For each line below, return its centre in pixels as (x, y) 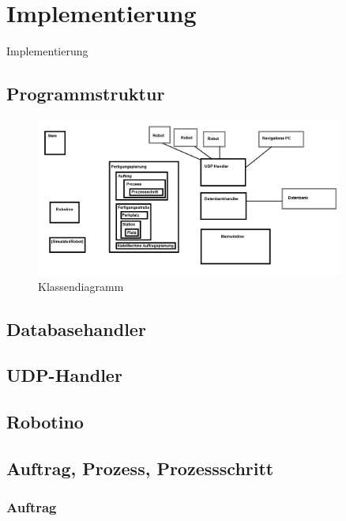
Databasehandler (76, 328)
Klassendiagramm (81, 286)
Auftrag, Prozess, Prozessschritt (140, 468)
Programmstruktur (86, 94)
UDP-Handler (64, 375)
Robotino (45, 422)
